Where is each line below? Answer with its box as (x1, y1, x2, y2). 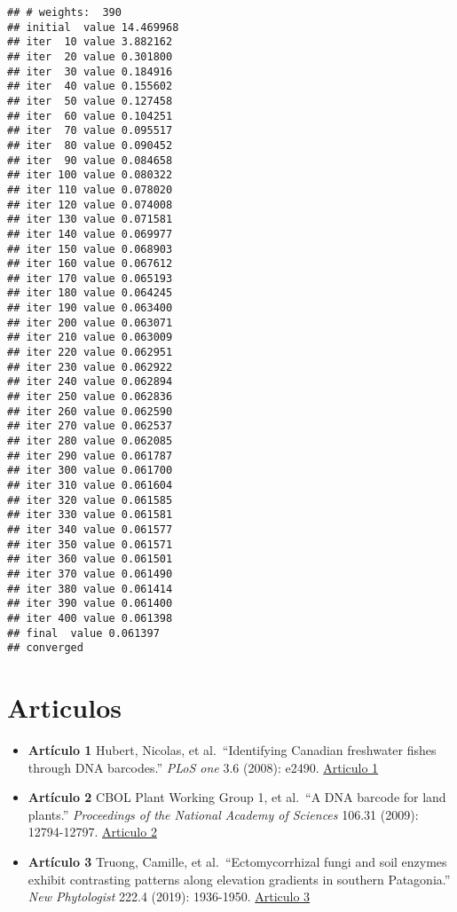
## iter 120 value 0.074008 (7, 198, 173, 211)
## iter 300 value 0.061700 (7, 464, 173, 477)
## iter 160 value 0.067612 (7, 257, 173, 271)
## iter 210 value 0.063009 (7, 331, 173, 344)
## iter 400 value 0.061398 (7, 611, 173, 625)
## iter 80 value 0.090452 (7, 138, 173, 152)
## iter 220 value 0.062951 (7, 346, 173, 359)
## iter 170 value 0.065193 (7, 271, 173, 285)
